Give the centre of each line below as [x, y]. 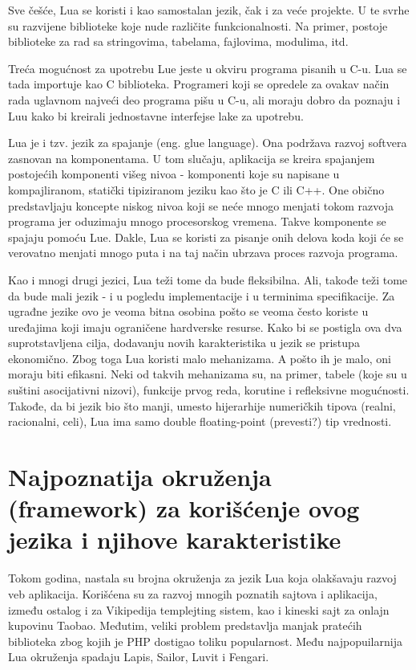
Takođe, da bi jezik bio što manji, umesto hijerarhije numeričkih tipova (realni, [202, 405]
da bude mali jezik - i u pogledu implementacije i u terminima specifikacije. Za [202, 295]
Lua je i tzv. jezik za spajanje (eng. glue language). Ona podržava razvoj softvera [208, 143]
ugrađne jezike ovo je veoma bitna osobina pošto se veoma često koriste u [188, 311]
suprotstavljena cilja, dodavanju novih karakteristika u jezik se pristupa [184, 343]
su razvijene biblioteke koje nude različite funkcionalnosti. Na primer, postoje [198, 25]
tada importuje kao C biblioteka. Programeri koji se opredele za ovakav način [199, 84]
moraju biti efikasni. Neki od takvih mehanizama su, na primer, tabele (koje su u [208, 374]
